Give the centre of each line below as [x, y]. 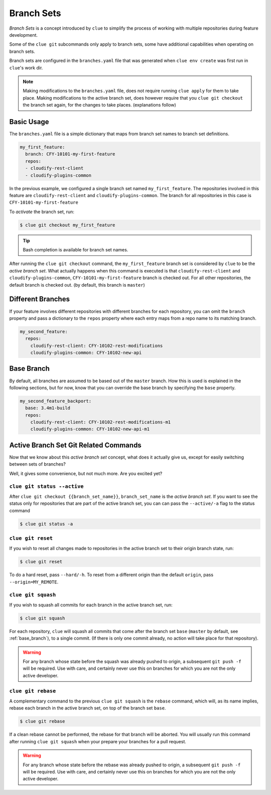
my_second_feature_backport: [56, 401]
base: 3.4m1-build [48, 408]
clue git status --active [46, 486]
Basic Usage [29, 121]
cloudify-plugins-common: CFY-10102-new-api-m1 [90, 429]
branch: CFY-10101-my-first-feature [70, 154]
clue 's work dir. [26, 67]
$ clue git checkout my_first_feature [67, 225]
